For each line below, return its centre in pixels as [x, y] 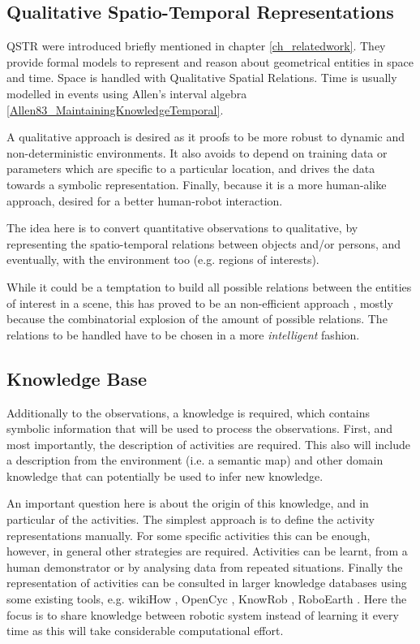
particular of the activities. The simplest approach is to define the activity [191, 519]
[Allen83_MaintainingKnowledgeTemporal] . [115, 109]
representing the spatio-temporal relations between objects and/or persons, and [204, 243]
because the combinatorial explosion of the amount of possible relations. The [197, 319]
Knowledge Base [77, 378]
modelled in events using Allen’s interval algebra [127, 93]
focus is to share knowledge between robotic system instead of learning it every [203, 614]
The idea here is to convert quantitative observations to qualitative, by [182, 228]
